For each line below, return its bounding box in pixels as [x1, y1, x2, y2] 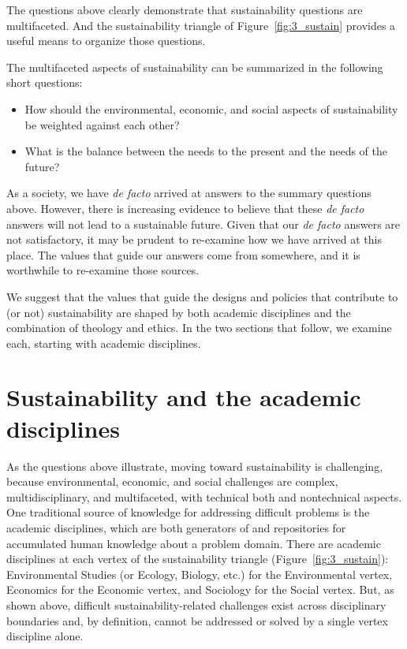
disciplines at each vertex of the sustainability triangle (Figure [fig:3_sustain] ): [6, 550, 389, 567]
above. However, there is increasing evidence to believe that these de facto [6, 200, 364, 216]
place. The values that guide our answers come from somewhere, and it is [6, 246, 360, 263]
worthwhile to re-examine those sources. [6, 262, 200, 278]
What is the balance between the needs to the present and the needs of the [24, 143, 387, 159]
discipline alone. [6, 628, 84, 644]
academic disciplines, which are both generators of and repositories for [6, 519, 346, 535]
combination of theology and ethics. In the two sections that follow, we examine [6, 319, 392, 336]
